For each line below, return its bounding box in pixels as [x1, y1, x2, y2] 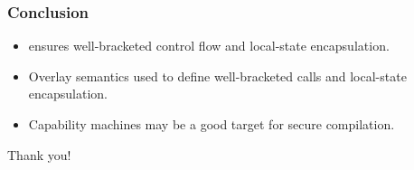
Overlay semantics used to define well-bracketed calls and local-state [28, 66, 407, 85]
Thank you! [7, 145, 71, 164]
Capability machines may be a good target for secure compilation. [28, 115, 395, 133]
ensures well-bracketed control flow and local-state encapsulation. [28, 36, 390, 55]
